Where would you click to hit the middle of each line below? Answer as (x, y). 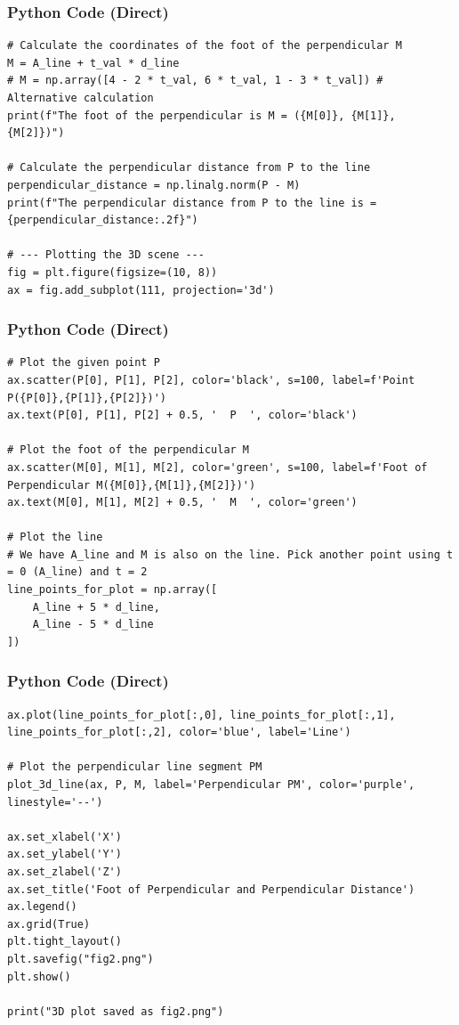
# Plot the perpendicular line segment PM (135, 767)
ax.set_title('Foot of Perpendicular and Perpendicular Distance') (211, 889)
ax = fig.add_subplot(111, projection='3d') (141, 290)
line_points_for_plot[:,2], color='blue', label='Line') (179, 732)
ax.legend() (42, 907)
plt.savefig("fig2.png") (81, 959)
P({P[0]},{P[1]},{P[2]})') (87, 398)
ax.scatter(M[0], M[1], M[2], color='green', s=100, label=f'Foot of (217, 467)
